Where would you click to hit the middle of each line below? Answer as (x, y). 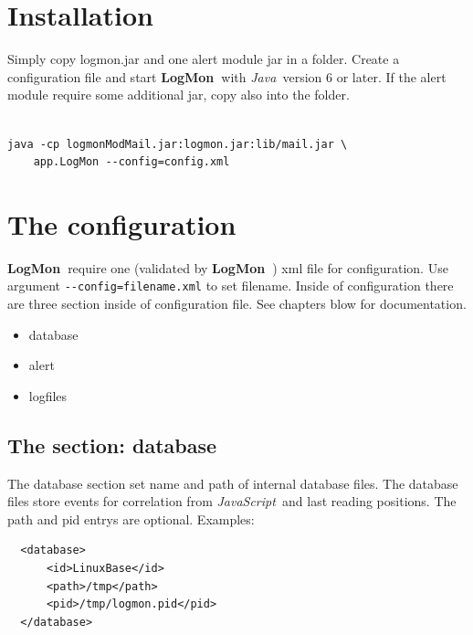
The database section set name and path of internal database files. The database (233, 483)
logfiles (48, 395)
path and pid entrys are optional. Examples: (131, 519)
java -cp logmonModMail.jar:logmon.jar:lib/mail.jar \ (178, 144)
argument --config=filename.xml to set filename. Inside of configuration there (231, 286)
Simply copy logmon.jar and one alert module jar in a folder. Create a (204, 59)
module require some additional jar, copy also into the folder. (179, 95)
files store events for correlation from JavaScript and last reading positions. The (232, 501)
